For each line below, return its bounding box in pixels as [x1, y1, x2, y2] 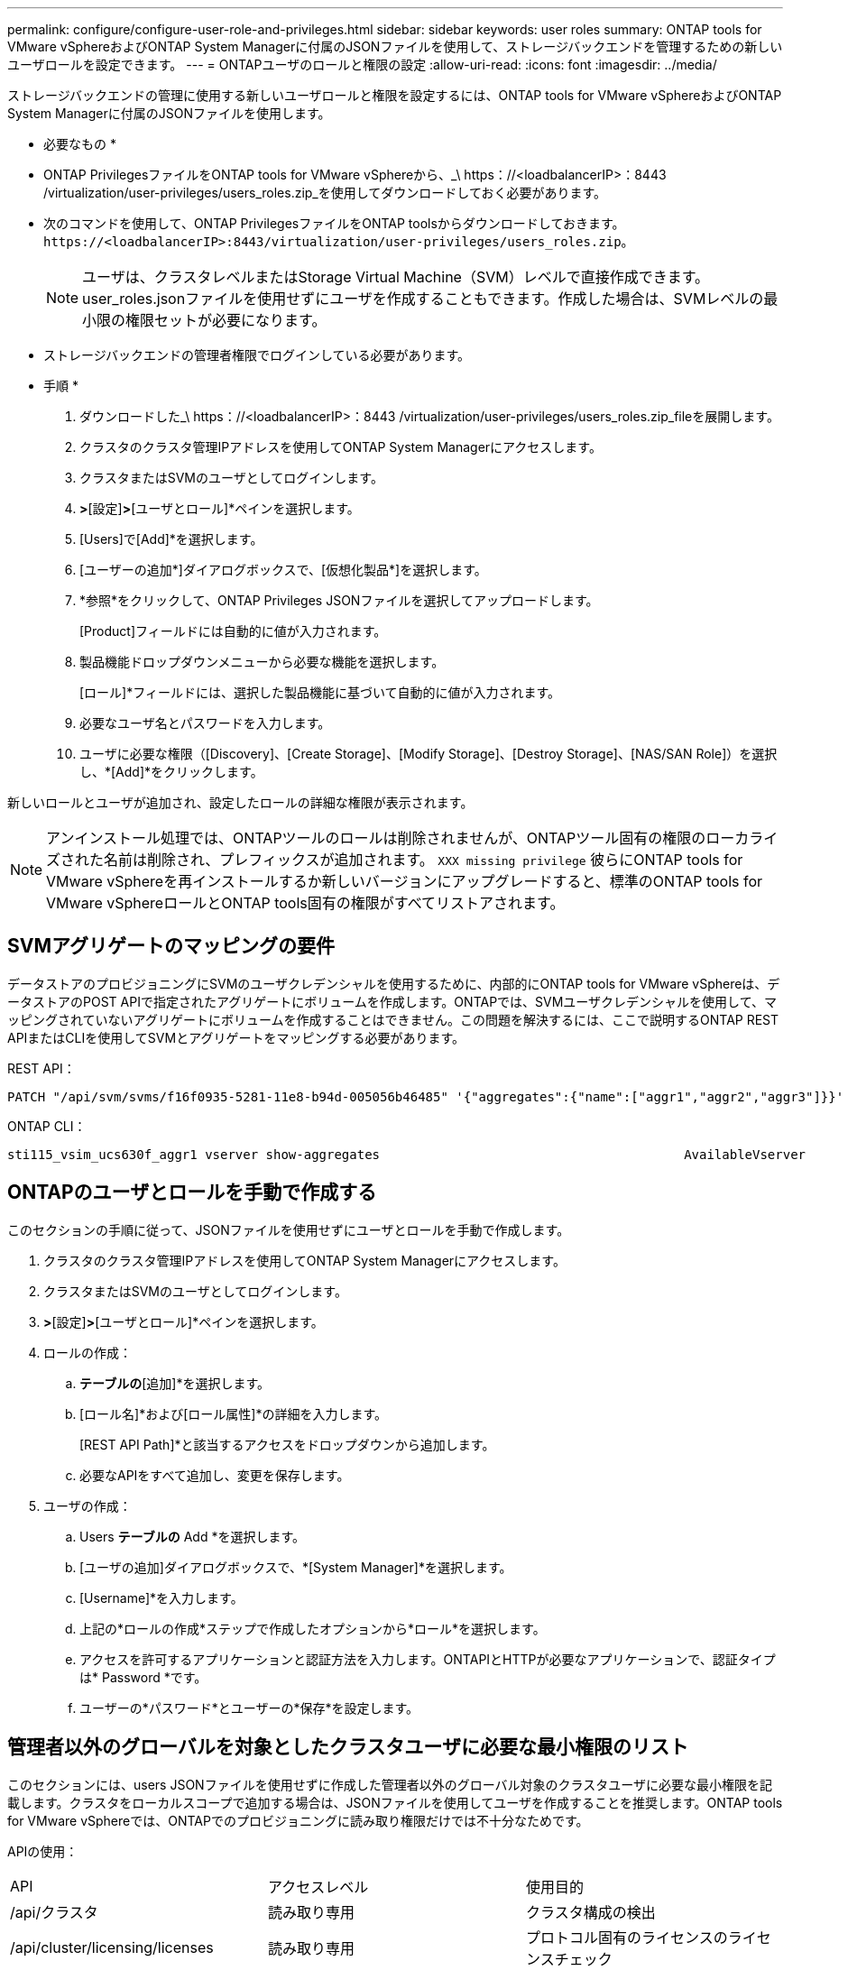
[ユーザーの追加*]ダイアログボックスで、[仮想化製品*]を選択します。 [79, 562, 487, 577]
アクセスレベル [267, 1877, 369, 1896]
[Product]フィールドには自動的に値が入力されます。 [79, 623, 387, 639]
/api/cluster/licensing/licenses [10, 1938, 214, 1956]
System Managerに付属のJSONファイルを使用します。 [7, 106, 331, 121]
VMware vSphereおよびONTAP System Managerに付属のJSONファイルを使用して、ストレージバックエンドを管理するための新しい [7, 39, 783, 54]
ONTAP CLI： [7, 1118, 87, 1134]
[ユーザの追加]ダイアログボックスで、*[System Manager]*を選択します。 [79, 1559, 512, 1575]
